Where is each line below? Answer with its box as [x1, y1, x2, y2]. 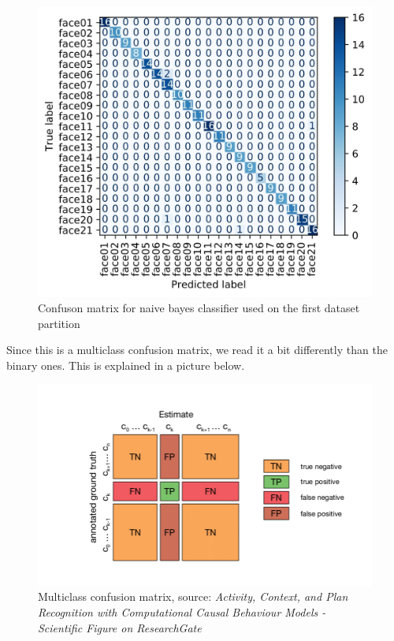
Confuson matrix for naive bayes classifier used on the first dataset [38, 300, 360, 316]
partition [38, 315, 80, 331]
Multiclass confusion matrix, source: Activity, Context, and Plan [38, 588, 348, 605]
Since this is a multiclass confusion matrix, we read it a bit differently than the [6, 341, 388, 358]
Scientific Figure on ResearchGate [38, 619, 202, 635]
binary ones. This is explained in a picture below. [6, 356, 245, 373]
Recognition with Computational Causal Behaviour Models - [38, 604, 326, 621]
